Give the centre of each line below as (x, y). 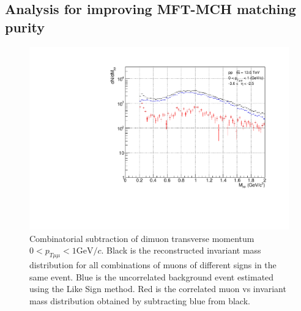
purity (25, 27)
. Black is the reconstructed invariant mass (181, 250)
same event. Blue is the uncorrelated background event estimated (152, 276)
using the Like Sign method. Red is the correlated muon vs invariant (158, 289)
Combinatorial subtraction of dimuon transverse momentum (142, 238)
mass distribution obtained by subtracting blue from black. (140, 301)
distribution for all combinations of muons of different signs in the (153, 265)
